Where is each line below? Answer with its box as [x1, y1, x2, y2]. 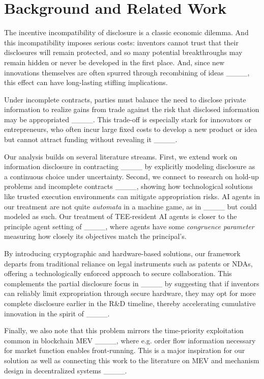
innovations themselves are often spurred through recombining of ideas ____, [4, 67, 250, 77]
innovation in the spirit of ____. [4, 308, 110, 318]
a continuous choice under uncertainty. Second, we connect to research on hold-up [4, 171, 259, 181]
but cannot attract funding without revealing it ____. [4, 134, 178, 145]
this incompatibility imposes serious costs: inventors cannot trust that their [4, 37, 239, 47]
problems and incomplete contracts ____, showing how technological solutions [4, 181, 253, 192]
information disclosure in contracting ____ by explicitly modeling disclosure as [4, 161, 255, 172]
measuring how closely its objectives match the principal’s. [4, 231, 187, 241]
